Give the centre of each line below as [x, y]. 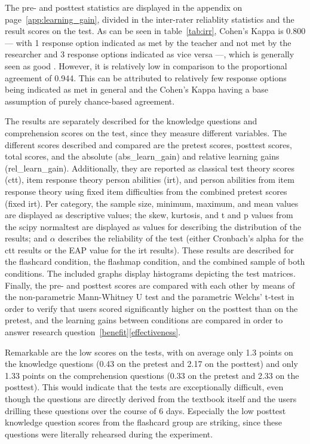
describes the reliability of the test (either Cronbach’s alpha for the [181, 238]
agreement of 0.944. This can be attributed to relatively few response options [146, 77]
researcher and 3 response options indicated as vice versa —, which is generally [150, 54]
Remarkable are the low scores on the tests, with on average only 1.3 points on [149, 352]
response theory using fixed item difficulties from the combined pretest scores [146, 191]
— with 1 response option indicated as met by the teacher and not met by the [148, 42]
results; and [26, 238]
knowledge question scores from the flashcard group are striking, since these [143, 422]
